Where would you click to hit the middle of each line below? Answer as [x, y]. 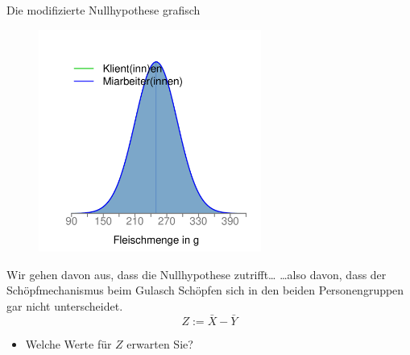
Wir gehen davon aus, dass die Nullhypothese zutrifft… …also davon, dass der [197, 274]
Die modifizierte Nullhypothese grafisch [104, 10]
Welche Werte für [68, 343]
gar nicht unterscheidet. [65, 305]
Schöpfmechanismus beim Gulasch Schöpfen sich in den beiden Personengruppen [205, 290]
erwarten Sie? [160, 343]
